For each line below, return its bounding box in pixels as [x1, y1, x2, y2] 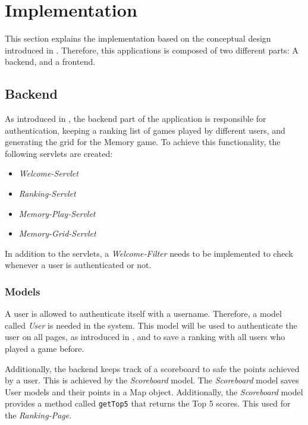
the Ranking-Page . [5, 409, 72, 421]
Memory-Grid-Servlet [18, 227, 96, 240]
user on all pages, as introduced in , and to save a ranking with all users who [5, 330, 285, 343]
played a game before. [5, 342, 84, 355]
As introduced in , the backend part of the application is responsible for [5, 112, 266, 125]
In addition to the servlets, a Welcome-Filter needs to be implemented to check [5, 247, 293, 259]
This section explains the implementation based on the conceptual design [5, 32, 271, 45]
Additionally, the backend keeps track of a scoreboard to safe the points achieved [5, 362, 300, 374]
